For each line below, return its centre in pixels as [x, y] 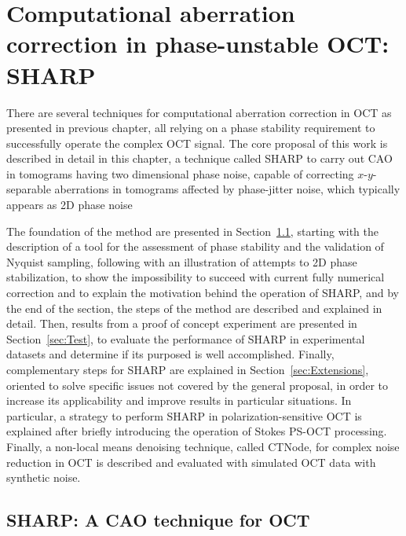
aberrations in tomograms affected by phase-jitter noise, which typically [227, 189]
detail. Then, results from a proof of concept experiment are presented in [182, 323]
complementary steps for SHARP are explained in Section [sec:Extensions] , [188, 369]
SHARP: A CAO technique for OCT [158, 520]
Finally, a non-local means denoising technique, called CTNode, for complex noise [203, 446]
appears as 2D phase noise [69, 205]
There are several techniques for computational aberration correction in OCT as [199, 112]
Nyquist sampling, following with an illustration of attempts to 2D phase [182, 261]
